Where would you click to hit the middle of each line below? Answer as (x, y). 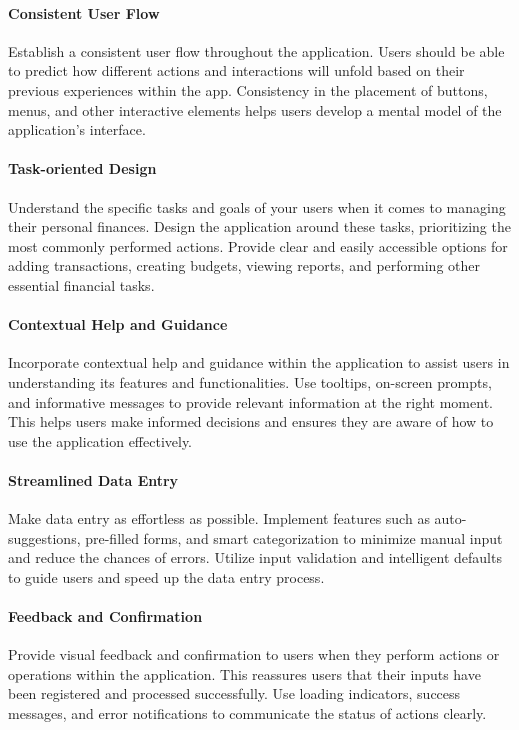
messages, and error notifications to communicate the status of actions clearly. (247, 713)
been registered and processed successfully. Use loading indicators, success (234, 693)
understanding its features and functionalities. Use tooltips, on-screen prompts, (250, 381)
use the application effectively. (100, 440)
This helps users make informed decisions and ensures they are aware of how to (251, 421)
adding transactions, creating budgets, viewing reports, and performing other (244, 265)
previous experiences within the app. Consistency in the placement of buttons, (248, 89)
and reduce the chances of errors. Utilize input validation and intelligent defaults (255, 557)
